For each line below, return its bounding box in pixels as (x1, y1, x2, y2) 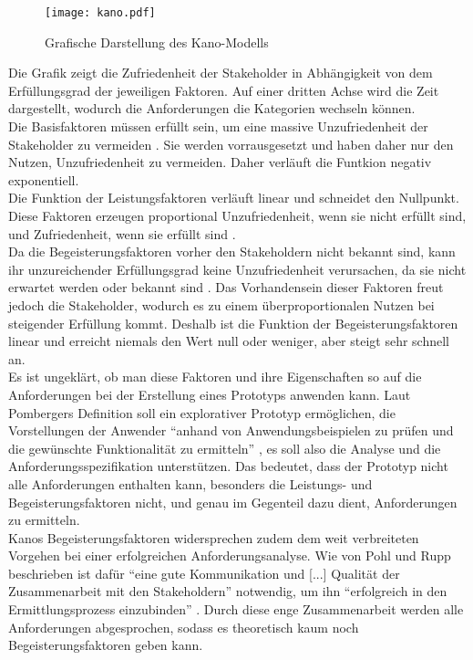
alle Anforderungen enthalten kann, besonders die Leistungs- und (8, 474, 373, 493)
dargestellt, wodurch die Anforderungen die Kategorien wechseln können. (8, 99, 416, 118)
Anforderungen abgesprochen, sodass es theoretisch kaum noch (8, 617, 359, 636)
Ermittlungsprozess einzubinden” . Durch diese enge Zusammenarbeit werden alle (8, 600, 464, 619)
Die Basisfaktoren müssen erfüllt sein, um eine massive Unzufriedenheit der (8, 117, 428, 136)
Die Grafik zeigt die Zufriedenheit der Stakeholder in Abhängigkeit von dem (8, 63, 433, 82)
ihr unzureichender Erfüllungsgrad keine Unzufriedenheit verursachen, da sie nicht (8, 259, 467, 278)
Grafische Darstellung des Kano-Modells (45, 32, 269, 51)
